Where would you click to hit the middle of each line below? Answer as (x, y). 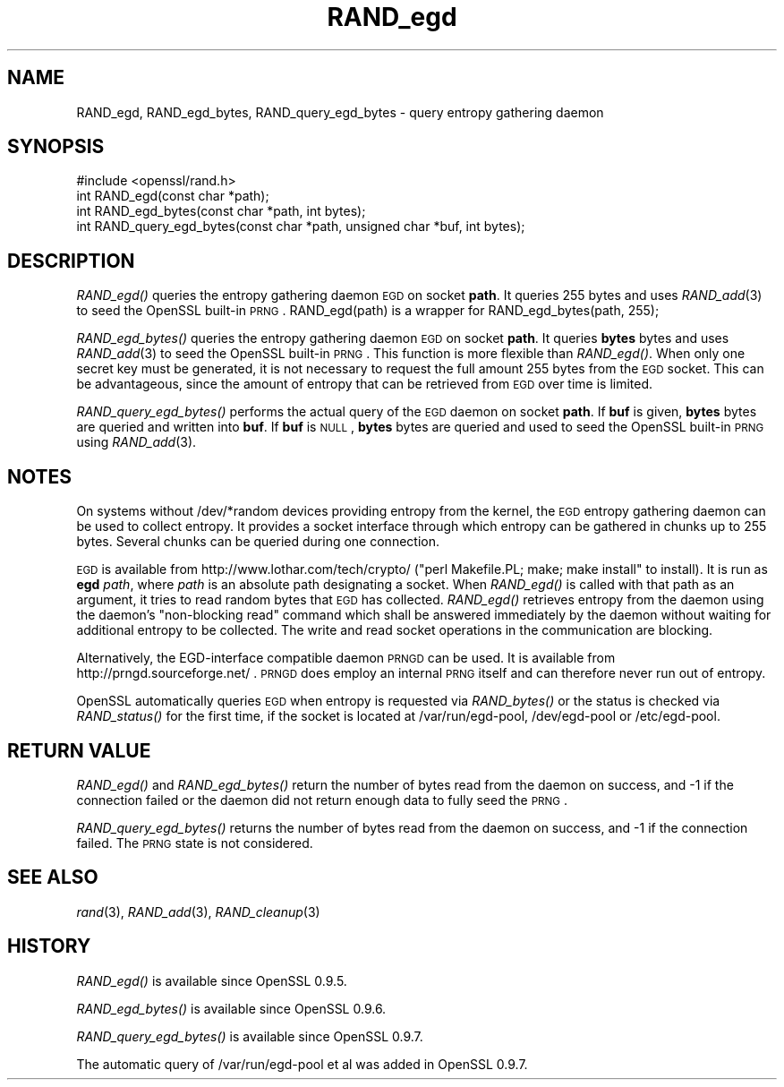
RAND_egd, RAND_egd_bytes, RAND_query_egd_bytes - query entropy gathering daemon (340, 112)
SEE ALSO (53, 877)
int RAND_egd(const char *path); (173, 196)
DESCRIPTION (71, 261)
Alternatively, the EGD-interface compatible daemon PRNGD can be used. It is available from (346, 658)
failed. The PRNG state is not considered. (195, 843)
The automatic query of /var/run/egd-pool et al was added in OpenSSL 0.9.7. (302, 1064)
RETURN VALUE (79, 750)
